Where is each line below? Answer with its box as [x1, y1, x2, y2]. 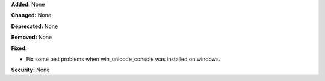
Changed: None [11, 12, 51, 19]
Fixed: [11, 45, 27, 52]
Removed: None [11, 33, 52, 41]
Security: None [11, 66, 50, 74]
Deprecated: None [11, 23, 58, 30]
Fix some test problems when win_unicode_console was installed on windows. [26, 55, 221, 63]
